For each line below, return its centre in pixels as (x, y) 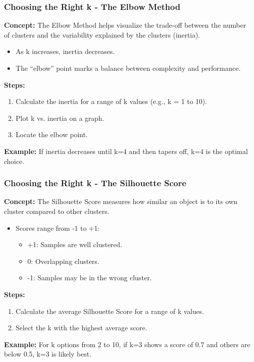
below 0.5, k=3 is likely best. (48, 354)
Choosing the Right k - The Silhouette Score (95, 183)
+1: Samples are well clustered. (75, 244)
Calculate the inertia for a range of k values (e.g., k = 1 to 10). (111, 101)
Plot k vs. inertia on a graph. (60, 118)
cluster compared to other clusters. (57, 211)
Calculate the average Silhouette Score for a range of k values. (110, 311)
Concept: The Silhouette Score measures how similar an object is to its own (121, 201)
